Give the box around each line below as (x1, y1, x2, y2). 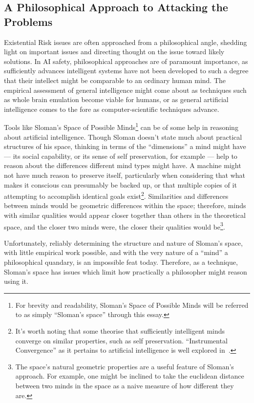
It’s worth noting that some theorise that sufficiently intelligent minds (15, 326, 225, 336)
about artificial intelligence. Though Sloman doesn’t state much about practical (4, 131, 242, 142)
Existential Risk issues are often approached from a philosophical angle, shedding (4, 37, 247, 47)
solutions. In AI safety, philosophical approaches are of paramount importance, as (4, 56, 248, 66)
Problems (4, 14, 53, 29)
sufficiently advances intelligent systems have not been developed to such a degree (4, 65, 249, 76)
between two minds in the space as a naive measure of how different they (15, 380, 234, 390)
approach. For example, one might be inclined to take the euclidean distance (15, 371, 244, 381)
